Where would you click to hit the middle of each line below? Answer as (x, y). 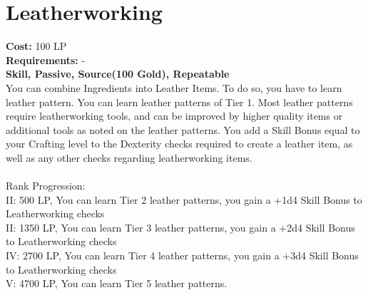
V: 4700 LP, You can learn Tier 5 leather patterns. (117, 283)
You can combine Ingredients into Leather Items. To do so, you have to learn (174, 87)
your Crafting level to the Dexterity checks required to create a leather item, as (179, 144)
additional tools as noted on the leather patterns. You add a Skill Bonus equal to (183, 129)
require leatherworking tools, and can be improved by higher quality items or (174, 116)
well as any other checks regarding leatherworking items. (129, 157)
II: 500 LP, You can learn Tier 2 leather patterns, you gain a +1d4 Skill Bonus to (184, 199)
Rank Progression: (46, 186)
